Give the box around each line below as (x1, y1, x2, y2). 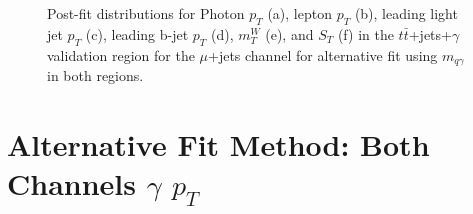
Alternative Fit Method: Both (7, 123, 430, 164)
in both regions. (47, 65, 144, 86)
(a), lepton (267, 3, 332, 23)
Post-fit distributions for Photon (47, 3, 245, 23)
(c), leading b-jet (85, 23, 189, 44)
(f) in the (337, 23, 394, 44)
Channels (7, 163, 136, 204)
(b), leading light (354, 3, 458, 23)
